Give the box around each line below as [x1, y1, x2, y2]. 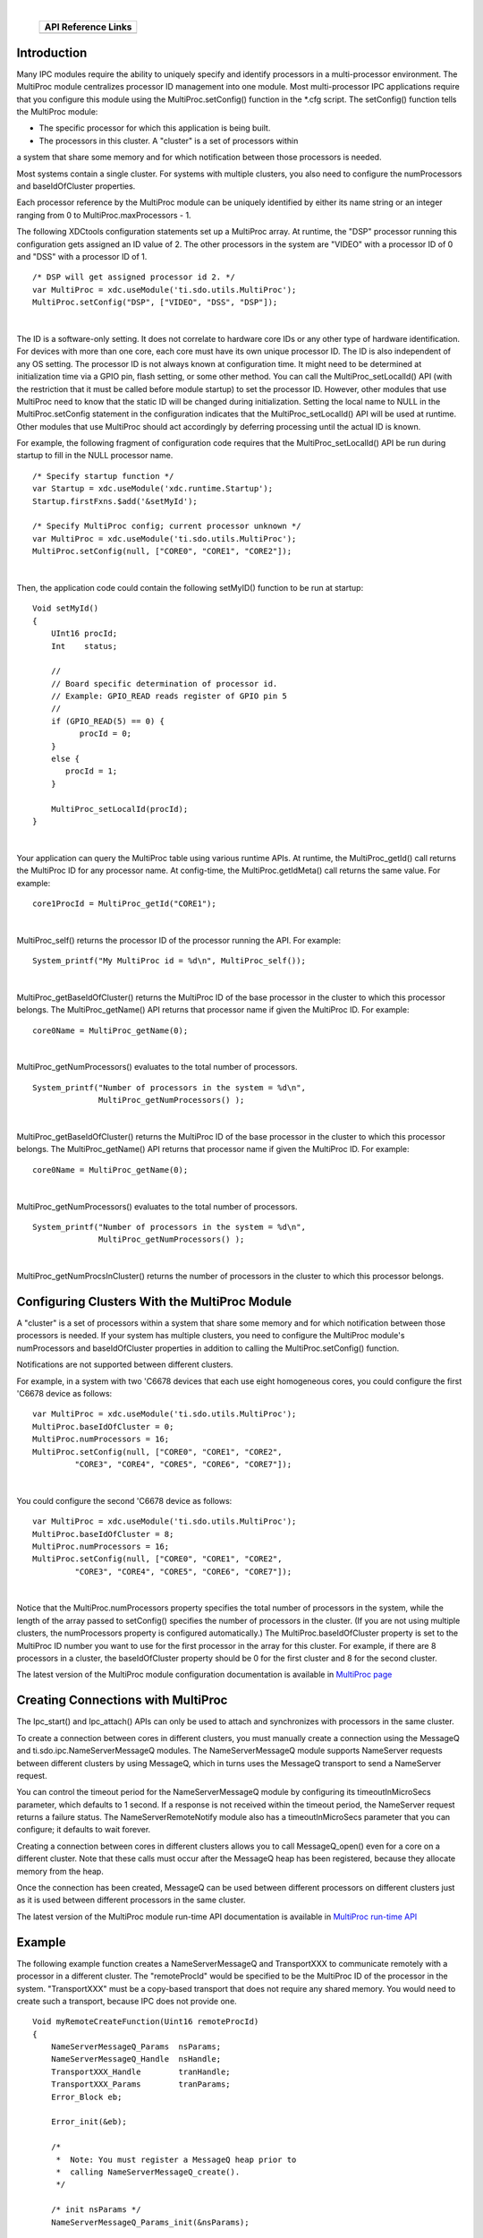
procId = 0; [79, 729, 132, 739]
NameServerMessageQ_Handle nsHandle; [50, 2054, 222, 2064]
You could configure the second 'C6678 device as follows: [16, 1495, 233, 1506]
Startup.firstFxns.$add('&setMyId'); [32, 496, 199, 506]
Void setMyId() [32, 603, 99, 613]
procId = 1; [65, 766, 118, 776]
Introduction [16, 45, 88, 60]
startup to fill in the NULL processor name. [16, 450, 174, 461]
